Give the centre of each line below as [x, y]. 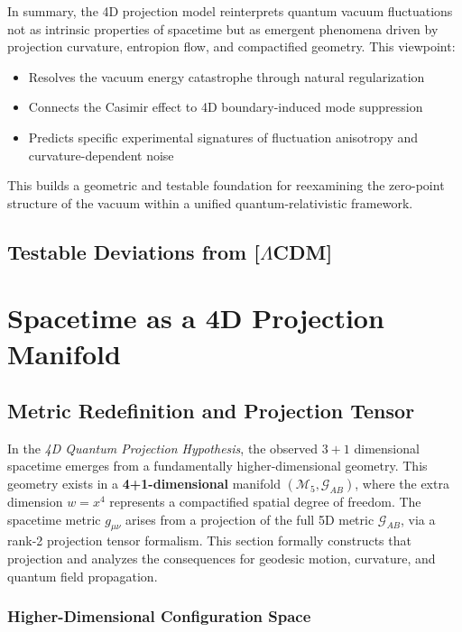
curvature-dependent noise [101, 155]
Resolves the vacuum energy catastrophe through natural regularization [226, 76]
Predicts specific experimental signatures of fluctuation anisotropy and [223, 137]
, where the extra [402, 484]
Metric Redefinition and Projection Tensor [211, 411]
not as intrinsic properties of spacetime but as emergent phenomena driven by [223, 28]
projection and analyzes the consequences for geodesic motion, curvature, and [222, 559]
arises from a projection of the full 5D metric [250, 519]
